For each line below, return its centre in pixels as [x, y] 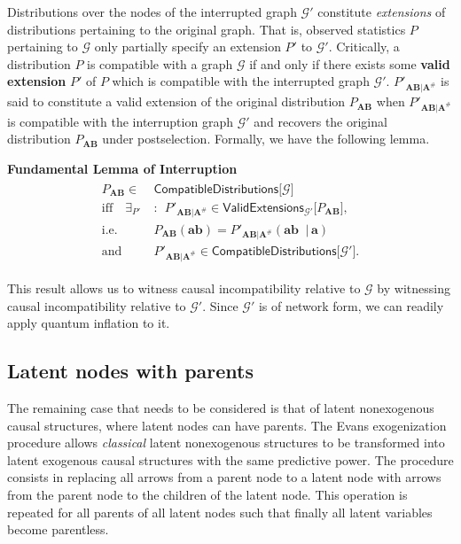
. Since [220, 305]
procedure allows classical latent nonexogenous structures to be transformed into [226, 443]
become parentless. [58, 529]
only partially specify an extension [188, 47]
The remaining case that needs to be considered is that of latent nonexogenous [221, 408]
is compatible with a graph [160, 63]
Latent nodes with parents [130, 371]
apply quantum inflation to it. [89, 323]
